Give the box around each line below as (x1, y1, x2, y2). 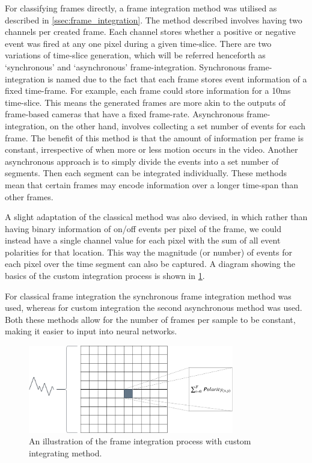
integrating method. (29, 446, 102, 459)
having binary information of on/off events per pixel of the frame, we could (5, 222, 281, 235)
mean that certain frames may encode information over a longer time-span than (5, 178, 298, 191)
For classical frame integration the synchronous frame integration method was (5, 289, 292, 302)
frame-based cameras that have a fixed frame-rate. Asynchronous (5, 108, 244, 120)
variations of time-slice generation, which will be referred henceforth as (5, 49, 266, 61)
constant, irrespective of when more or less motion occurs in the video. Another (5, 143, 298, 156)
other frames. (5, 190, 54, 203)
